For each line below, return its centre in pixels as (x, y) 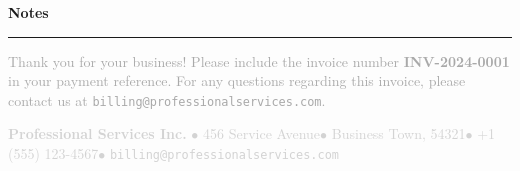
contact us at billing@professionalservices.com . (167, 99)
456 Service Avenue (261, 133)
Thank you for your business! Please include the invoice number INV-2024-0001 (259, 60)
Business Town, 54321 (398, 133)
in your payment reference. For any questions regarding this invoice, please (237, 80)
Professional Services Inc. (97, 133)
